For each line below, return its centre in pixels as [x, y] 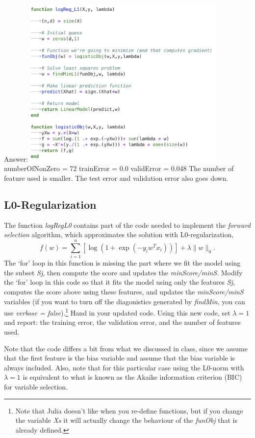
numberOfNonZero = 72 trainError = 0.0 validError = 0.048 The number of [119, 168]
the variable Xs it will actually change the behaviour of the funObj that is [127, 420]
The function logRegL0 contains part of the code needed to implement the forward [127, 225]
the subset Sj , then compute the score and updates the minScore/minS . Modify [123, 272]
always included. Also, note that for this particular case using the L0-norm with [124, 367]
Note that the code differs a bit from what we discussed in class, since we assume [126, 348]
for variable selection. [36, 386]
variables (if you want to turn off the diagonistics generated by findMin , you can [125, 301]
